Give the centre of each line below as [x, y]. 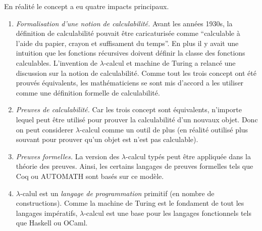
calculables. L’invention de [57, 62]
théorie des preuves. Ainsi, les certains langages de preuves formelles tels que [135, 166]
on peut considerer [45, 129]
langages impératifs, [47, 213]
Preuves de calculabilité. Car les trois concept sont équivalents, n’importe [129, 109]
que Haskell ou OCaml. [52, 223]
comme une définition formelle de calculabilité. [88, 92]
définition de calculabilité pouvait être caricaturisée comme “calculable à [128, 33]
